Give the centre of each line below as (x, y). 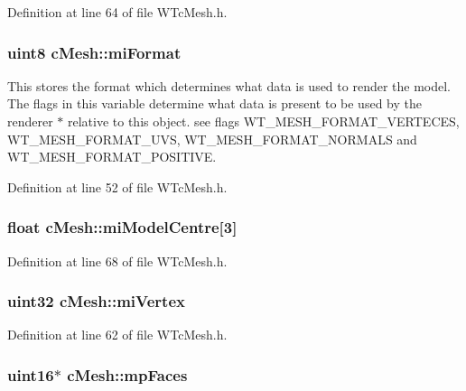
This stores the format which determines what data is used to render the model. (229, 85)
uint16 (31, 374)
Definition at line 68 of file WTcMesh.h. (117, 261)
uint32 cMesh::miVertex (96, 301)
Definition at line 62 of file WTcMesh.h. (117, 335)
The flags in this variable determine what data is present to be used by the (214, 103)
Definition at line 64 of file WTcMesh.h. (117, 12)
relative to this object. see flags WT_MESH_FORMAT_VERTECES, (264, 121)
